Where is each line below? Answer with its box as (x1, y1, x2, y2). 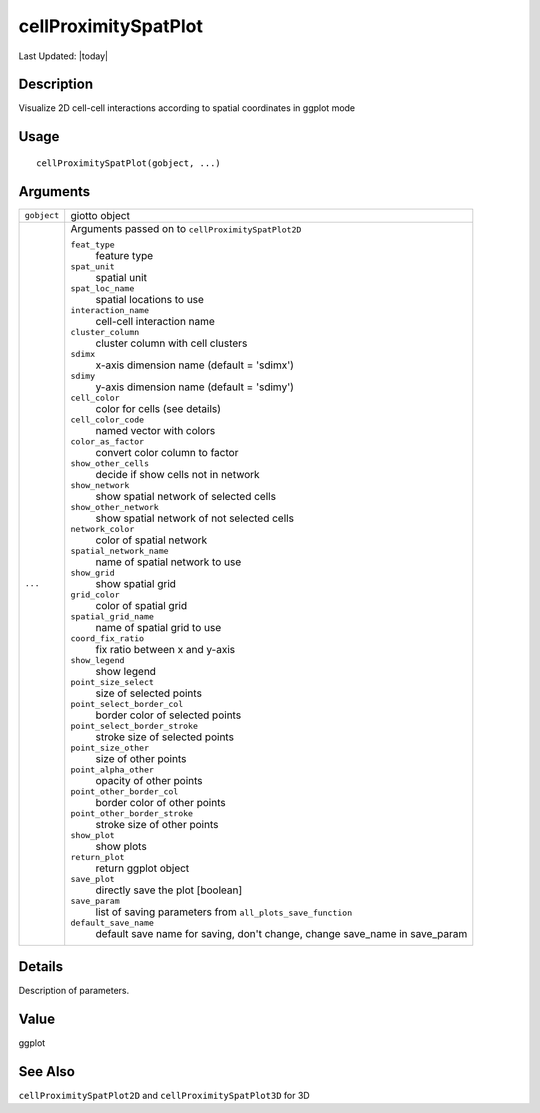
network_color (70, 523, 135, 534)
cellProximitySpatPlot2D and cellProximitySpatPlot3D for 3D (18, 1090, 310, 1102)
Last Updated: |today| (18, 50, 109, 62)
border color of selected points (95, 708, 242, 722)
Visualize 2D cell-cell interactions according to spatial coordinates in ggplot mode (18, 102, 356, 114)
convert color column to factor (95, 445, 239, 459)
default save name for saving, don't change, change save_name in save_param (95, 926, 468, 940)
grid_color (70, 589, 120, 600)
